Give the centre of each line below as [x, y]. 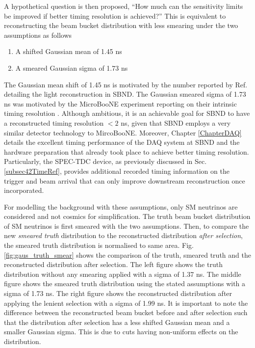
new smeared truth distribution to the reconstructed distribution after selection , [123, 235]
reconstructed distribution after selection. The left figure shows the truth [113, 264]
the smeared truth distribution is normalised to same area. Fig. [99, 245]
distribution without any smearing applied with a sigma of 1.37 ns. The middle [123, 274]
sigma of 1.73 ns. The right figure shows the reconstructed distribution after [118, 293]
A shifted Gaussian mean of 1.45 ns [69, 51]
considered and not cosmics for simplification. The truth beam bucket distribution [127, 216]
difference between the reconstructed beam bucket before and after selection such [126, 312]
